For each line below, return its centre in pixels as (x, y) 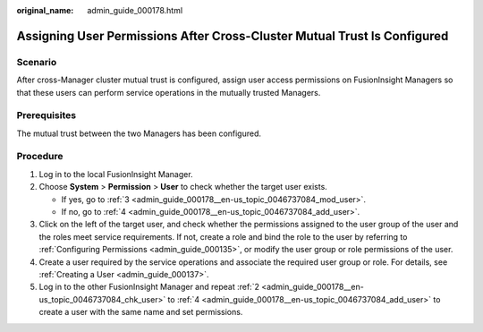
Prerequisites (46, 115)
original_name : (45, 10)
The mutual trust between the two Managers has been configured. (139, 133)
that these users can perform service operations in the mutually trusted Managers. (169, 92)
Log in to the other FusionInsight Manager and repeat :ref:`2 (149, 287)
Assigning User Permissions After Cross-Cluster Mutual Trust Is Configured (233, 36)
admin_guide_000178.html (135, 10)
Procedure (40, 157)
